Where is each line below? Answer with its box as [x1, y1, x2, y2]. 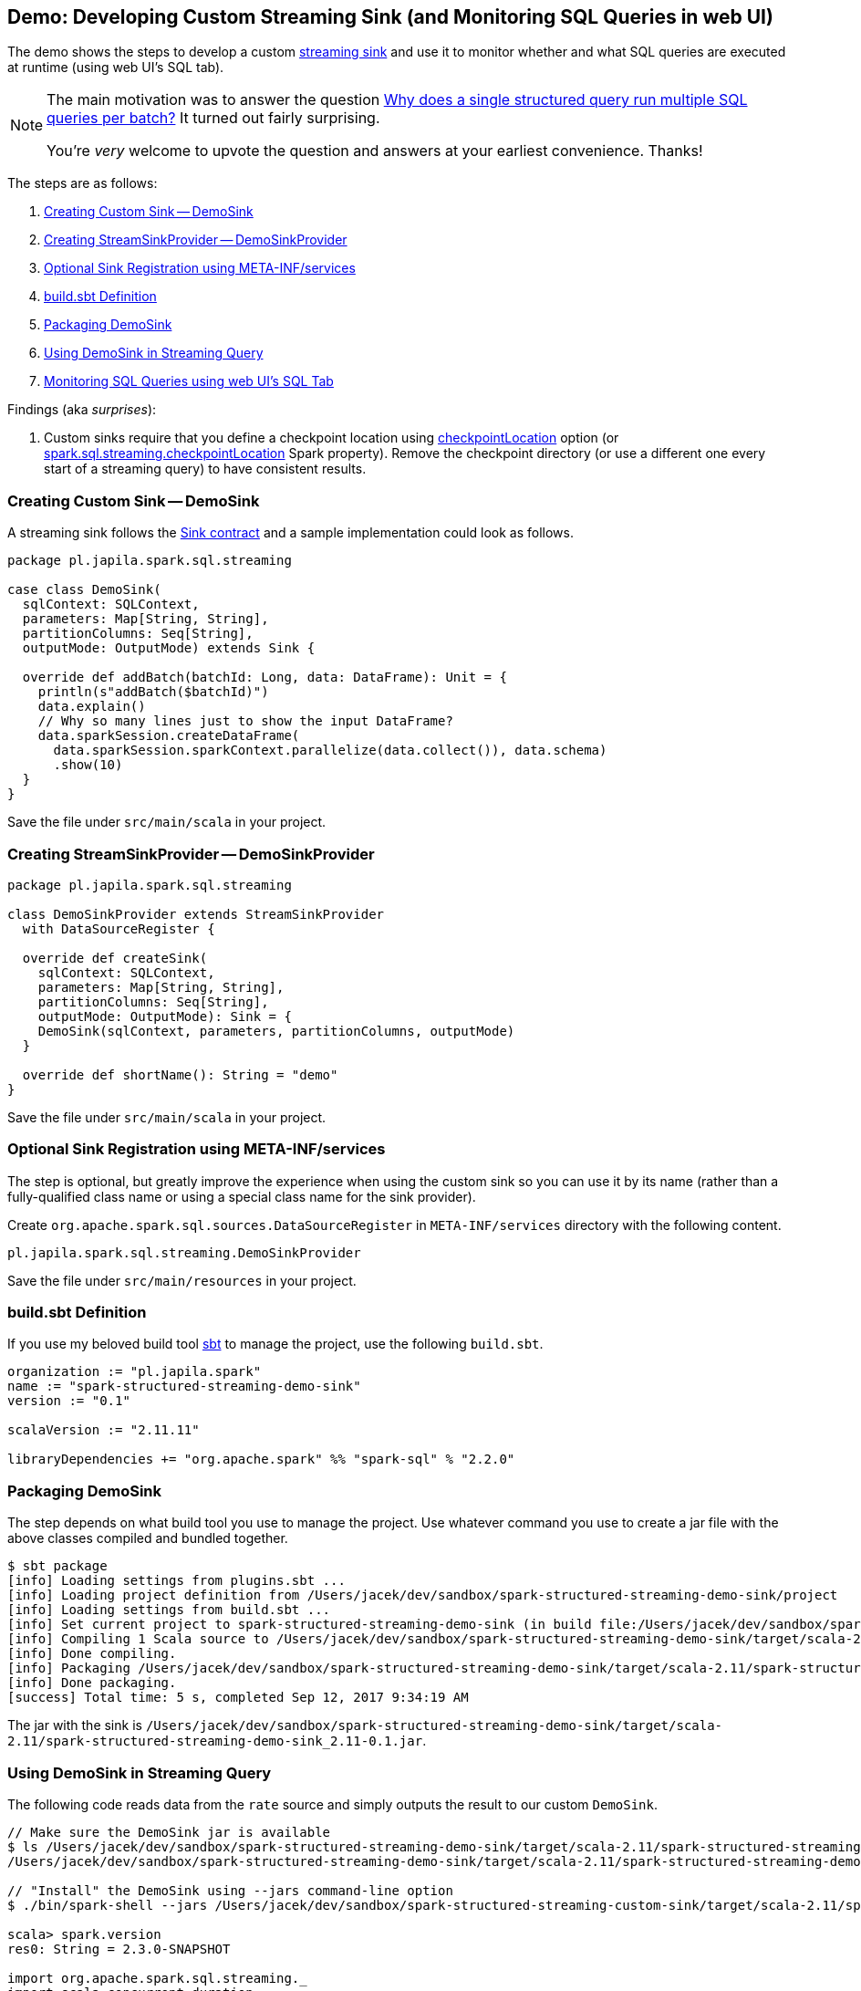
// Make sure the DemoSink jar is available [7, 1824, 331, 1840]
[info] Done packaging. [7, 1675, 177, 1691]
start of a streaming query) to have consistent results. [44, 461, 367, 477]
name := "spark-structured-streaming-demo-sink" [7, 1379, 361, 1394]
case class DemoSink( [7, 582, 161, 598]
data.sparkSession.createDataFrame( [37, 728, 300, 744]
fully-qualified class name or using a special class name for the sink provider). [7, 1188, 476, 1204]
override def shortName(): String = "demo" [22, 1067, 338, 1082]
